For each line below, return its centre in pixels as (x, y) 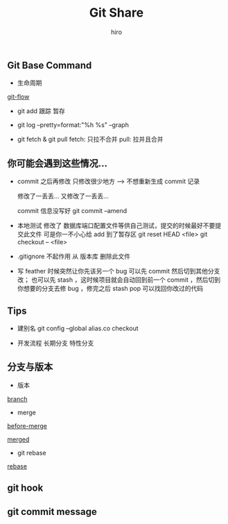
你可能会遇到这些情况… (58, 163)
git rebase (32, 453)
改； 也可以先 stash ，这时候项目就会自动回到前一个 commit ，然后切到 (119, 280)
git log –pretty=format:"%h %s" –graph (73, 125)
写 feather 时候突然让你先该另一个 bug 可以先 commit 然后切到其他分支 (119, 271)
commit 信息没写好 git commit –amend (72, 211)
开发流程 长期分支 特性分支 (55, 343)
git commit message (52, 512)
